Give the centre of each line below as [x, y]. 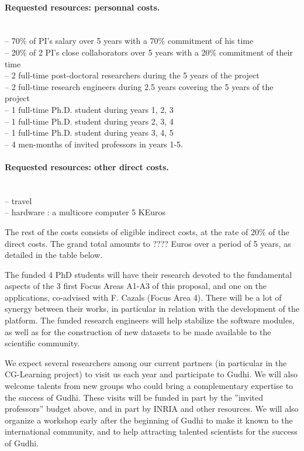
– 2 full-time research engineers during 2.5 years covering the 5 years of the [139, 86]
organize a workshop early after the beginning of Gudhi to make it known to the [149, 420]
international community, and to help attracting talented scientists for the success [151, 431]
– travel [18, 200]
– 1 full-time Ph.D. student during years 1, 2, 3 [89, 109]
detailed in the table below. [54, 255]
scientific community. [42, 343]
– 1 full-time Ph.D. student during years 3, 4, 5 [89, 132]
